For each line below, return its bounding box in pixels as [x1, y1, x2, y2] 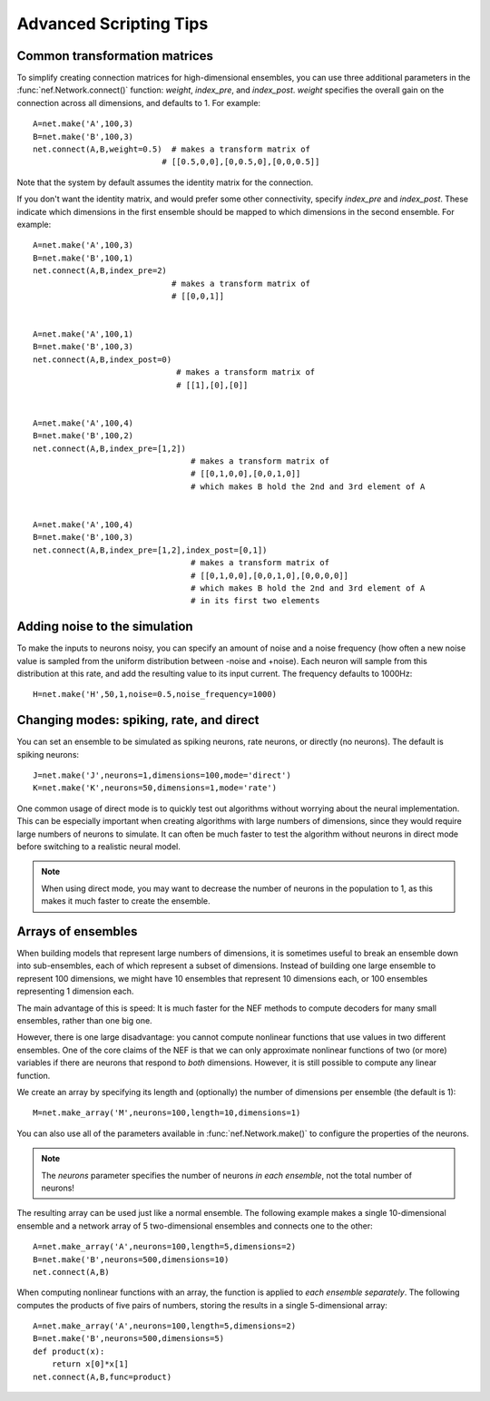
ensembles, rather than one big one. [16, 1015, 153, 1026]
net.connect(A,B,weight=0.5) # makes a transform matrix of [33, 144, 310, 154]
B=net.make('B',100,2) [33, 431, 134, 441]
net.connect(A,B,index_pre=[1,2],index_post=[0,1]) [33, 544, 268, 555]
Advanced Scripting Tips [16, 14, 209, 34]
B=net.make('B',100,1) [33, 252, 134, 263]
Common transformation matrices [16, 48, 213, 64]
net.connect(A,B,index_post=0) [33, 354, 172, 365]
